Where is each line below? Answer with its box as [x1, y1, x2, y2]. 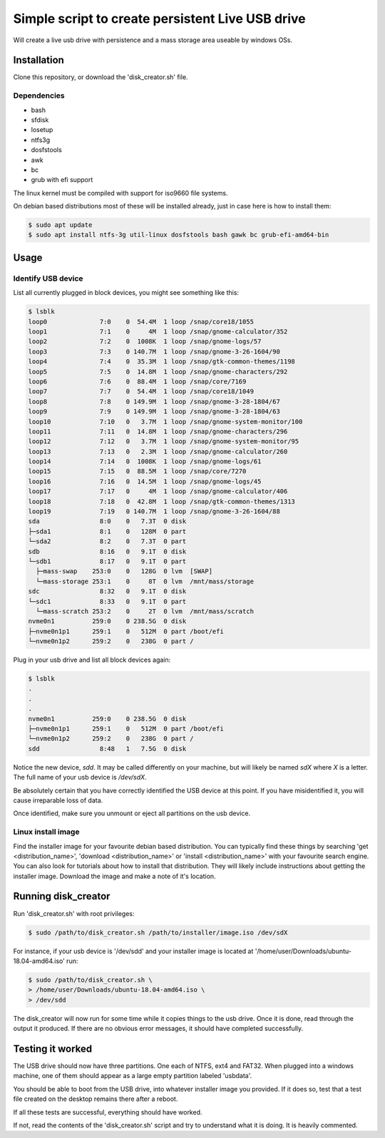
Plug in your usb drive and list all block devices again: [13, 655, 171, 664]
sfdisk [31, 115, 49, 124]
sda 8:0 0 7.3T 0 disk [28, 518, 187, 525]
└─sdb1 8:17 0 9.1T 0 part [28, 557, 187, 565]
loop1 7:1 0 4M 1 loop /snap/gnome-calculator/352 [28, 328, 288, 336]
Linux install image [13, 827, 80, 837]
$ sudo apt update [28, 221, 93, 229]
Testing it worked [13, 1042, 93, 1054]
